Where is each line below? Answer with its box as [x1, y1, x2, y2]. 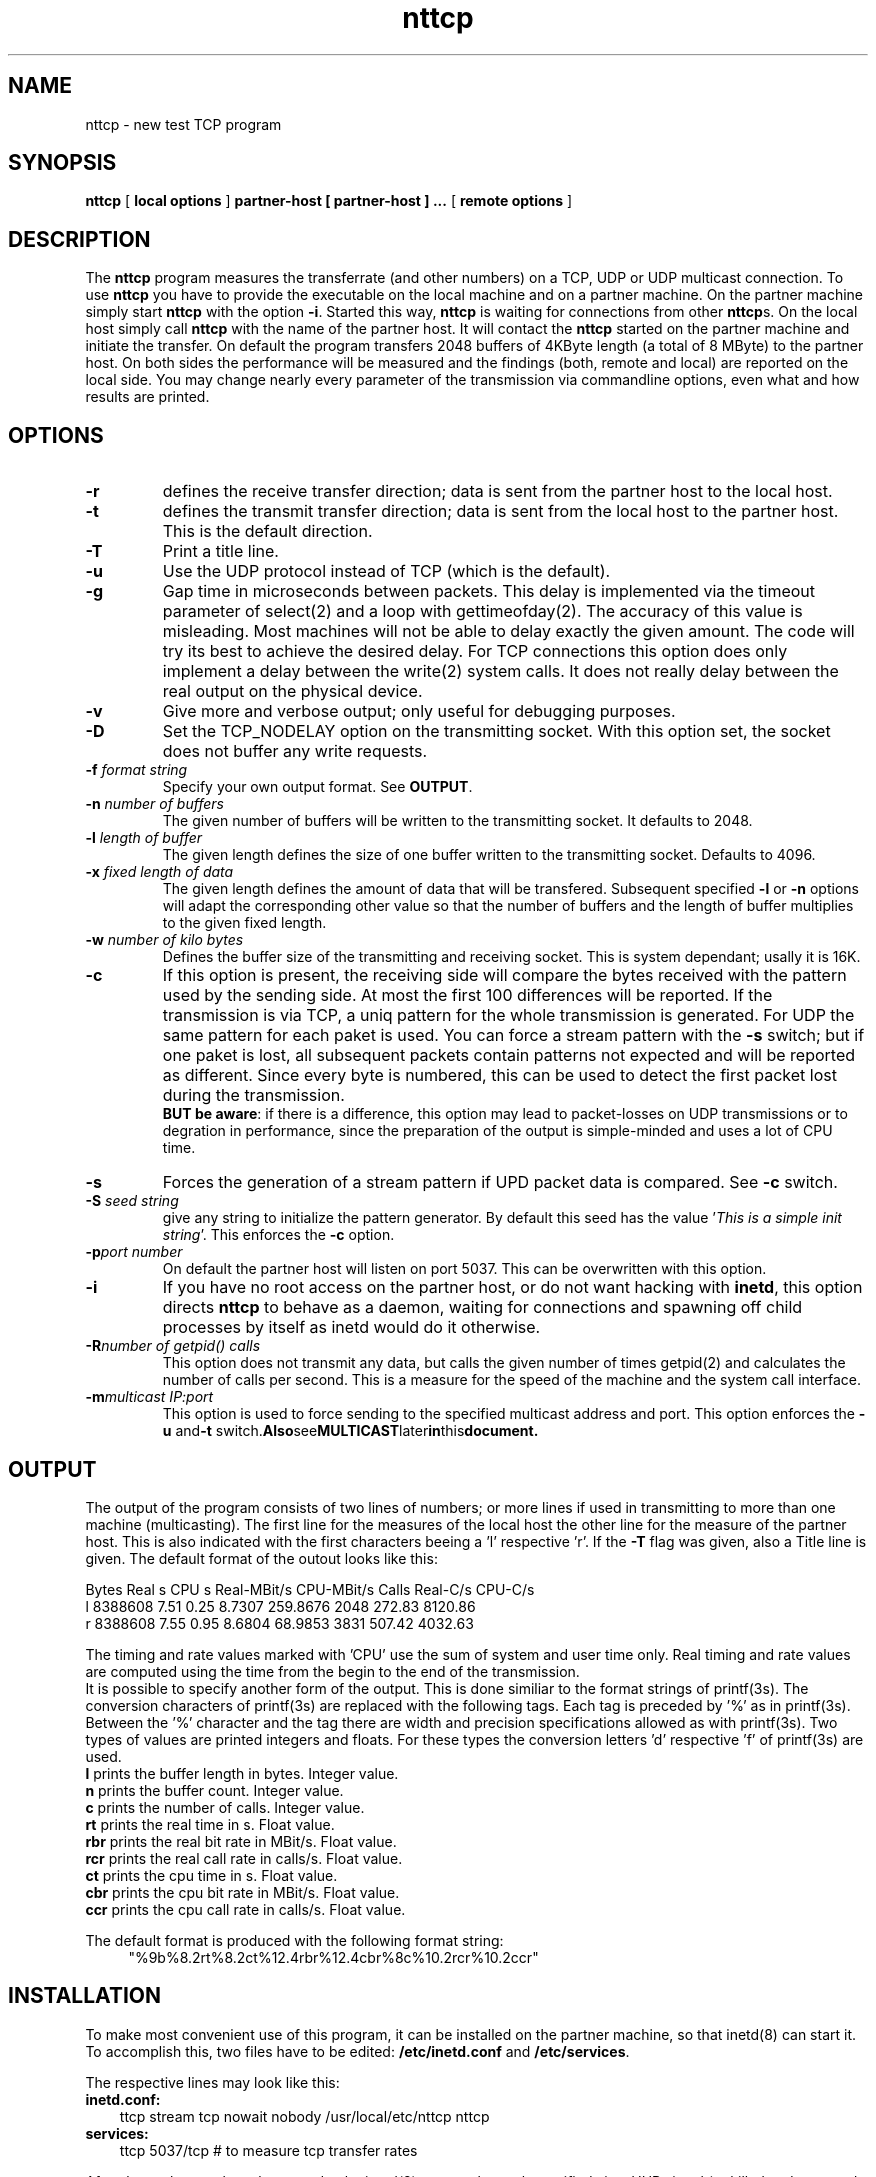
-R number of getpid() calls [85, 1337, 261, 1355]
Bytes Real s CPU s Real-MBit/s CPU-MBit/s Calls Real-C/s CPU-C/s [85, 1580, 535, 1598]
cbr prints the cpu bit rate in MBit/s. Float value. [85, 1883, 400, 1901]
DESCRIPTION [8, 226, 151, 252]
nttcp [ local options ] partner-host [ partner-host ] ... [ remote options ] [85, 192, 573, 210]
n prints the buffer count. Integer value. [85, 1781, 344, 1799]
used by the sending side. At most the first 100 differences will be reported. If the [162, 985, 773, 1006]
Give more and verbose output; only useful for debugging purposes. [162, 701, 676, 722]
